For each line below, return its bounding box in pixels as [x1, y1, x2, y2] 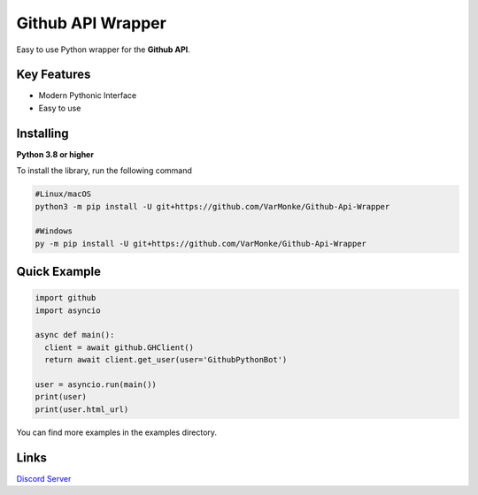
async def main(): [35, 330, 115, 340]
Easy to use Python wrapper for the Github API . [16, 44, 190, 55]
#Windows [35, 226, 73, 236]
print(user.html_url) [35, 404, 129, 415]
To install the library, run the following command [16, 165, 192, 176]
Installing [16, 126, 70, 141]
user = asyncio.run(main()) [35, 380, 157, 390]
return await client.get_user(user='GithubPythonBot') [44, 354, 288, 365]
